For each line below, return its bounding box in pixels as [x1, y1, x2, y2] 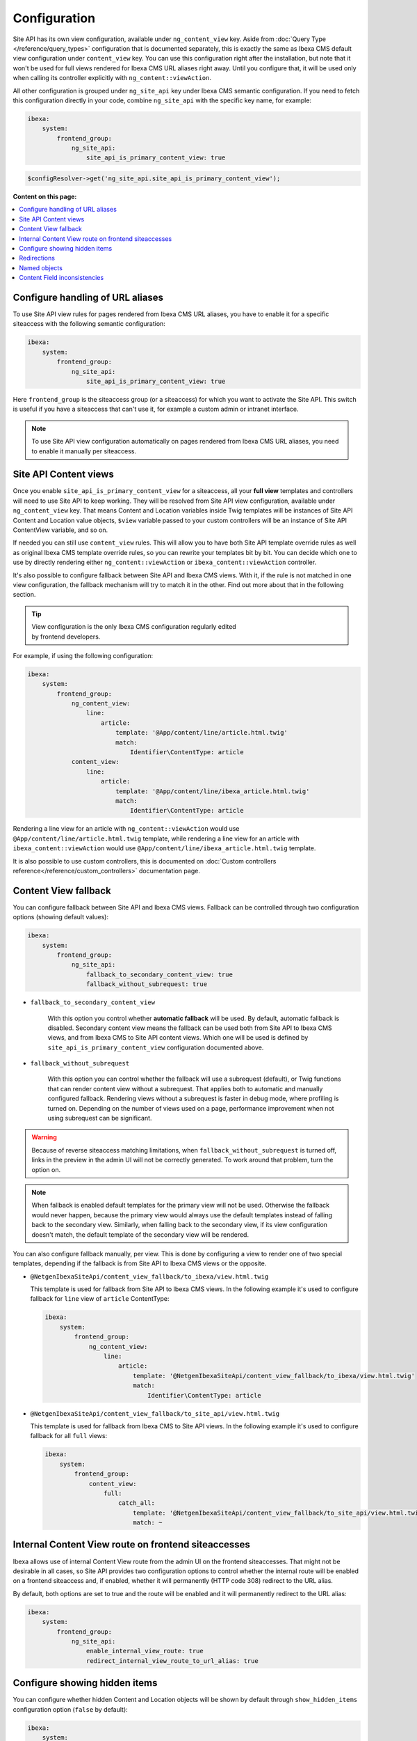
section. [13, 591, 36, 599]
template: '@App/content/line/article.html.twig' [115, 728, 288, 737]
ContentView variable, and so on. [13, 526, 108, 534]
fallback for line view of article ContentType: [30, 1295, 170, 1303]
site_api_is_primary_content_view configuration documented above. [47, 1043, 264, 1052]
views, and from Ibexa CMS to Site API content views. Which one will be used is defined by [47, 1033, 309, 1042]
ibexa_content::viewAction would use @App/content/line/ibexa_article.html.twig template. [13, 844, 316, 852]
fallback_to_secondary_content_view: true [85, 970, 233, 978]
